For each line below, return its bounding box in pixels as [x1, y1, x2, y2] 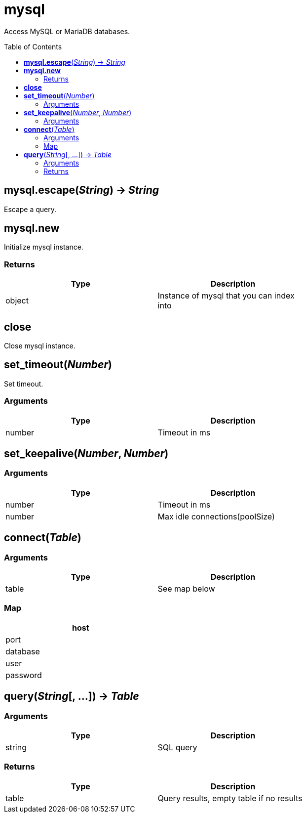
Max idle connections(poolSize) [157, 511, 275, 521]
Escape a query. [4, 205, 57, 214]
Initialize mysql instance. [4, 243, 83, 252]
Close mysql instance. [4, 342, 76, 350]
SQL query [157, 742, 197, 753]
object [5, 296, 29, 306]
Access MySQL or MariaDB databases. [4, 27, 130, 36]
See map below [157, 584, 215, 594]
